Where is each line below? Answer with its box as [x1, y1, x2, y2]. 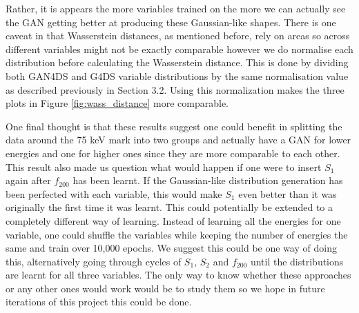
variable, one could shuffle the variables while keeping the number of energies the [6, 227, 348, 241]
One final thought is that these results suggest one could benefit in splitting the [6, 119, 342, 133]
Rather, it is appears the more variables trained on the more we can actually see [6, 1, 346, 15]
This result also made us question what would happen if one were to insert [6, 159, 322, 174]
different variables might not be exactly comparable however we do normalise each [6, 41, 353, 56]
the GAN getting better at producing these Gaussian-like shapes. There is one [6, 14, 336, 29]
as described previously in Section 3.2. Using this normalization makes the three [6, 82, 345, 97]
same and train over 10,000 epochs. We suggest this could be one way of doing [6, 241, 337, 255]
